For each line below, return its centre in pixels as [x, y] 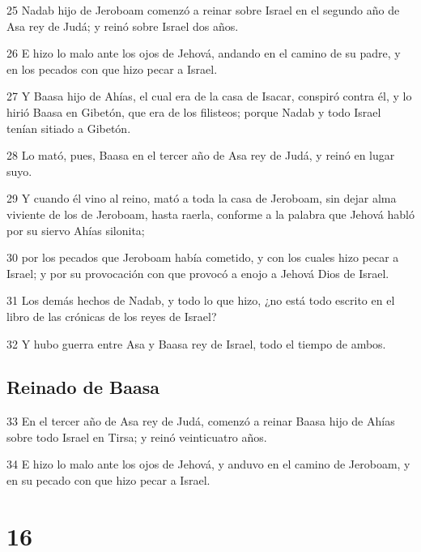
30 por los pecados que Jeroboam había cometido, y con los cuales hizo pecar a [203, 257]
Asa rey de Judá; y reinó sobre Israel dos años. [123, 26]
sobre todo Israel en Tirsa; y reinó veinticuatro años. [137, 436]
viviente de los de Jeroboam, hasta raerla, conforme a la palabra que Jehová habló [210, 214]
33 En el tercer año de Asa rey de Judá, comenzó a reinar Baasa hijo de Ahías [201, 421]
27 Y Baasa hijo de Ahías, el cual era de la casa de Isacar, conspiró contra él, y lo [209, 96]
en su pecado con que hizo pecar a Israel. [108, 480]
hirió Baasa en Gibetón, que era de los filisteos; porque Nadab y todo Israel [194, 111]
